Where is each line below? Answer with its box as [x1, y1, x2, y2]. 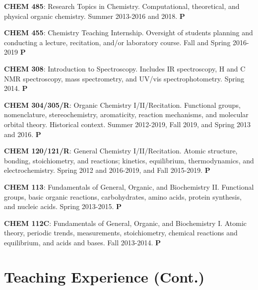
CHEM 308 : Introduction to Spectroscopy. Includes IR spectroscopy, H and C [4, 63, 246, 73]
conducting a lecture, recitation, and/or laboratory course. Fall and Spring [4, 37, 231, 47]
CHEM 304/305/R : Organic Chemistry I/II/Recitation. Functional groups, [4, 99, 241, 110]
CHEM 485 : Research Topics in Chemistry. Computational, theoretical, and [4, 1, 240, 11]
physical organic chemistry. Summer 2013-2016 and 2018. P [4, 10, 185, 21]
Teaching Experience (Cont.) [4, 266, 205, 287]
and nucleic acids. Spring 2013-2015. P [4, 201, 122, 212]
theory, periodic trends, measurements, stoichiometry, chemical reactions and [4, 227, 238, 238]
